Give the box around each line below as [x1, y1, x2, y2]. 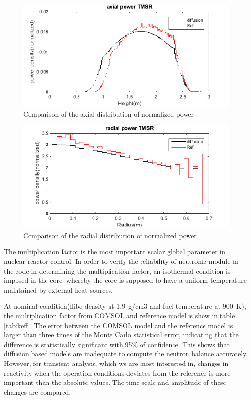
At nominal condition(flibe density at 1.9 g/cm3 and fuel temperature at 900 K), [4, 301, 246, 311]
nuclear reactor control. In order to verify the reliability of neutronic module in [4, 256, 238, 266]
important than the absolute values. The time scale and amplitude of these [4, 377, 226, 387]
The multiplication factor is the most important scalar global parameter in [4, 246, 225, 257]
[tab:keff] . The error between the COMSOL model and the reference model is [4, 320, 233, 330]
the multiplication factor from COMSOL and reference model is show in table [4, 310, 235, 320]
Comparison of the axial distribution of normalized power [23, 108, 194, 119]
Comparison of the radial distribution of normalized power [23, 230, 197, 240]
